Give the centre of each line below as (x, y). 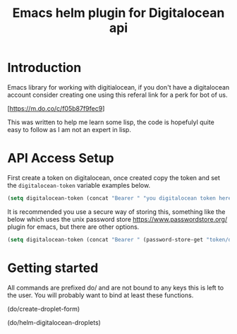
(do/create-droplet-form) (44, 309)
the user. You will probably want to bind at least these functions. (101, 295)
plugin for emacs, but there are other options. (73, 227)
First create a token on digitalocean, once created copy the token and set (114, 177)
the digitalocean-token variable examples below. (79, 185)
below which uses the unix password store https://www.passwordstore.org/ (117, 219)
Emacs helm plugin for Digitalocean (119, 13)
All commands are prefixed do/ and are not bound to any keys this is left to (116, 287)
